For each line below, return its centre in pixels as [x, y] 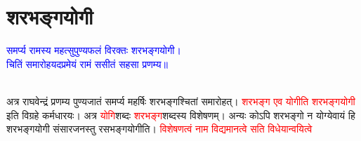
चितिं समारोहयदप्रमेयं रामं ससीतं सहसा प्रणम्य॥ [87, 63]
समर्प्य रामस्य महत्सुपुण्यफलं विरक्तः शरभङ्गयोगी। [94, 50]
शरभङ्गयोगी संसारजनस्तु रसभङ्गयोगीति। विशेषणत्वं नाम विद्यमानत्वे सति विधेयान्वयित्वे [159, 129]
